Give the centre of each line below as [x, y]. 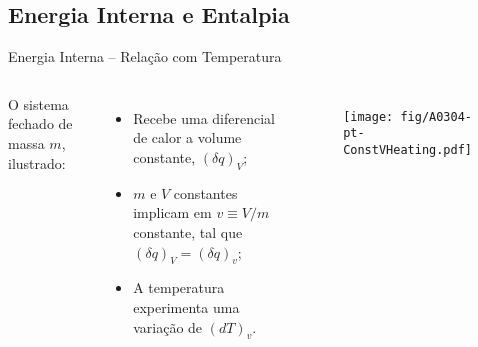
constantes [205, 192]
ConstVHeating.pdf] [407, 150]
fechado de [40, 123]
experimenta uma [186, 306]
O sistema [38, 103]
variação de [168, 326]
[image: [368, 116]
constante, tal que [188, 231]
